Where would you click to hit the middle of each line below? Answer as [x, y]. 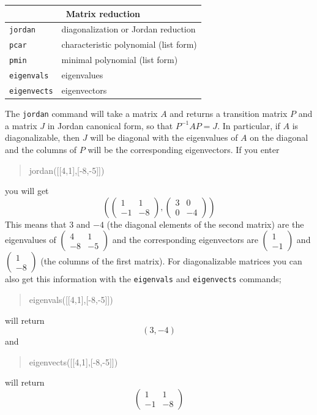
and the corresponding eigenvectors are [185, 240]
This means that [36, 224]
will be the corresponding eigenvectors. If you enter [184, 149]
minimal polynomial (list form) [120, 60]
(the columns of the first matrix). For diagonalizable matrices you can [171, 261]
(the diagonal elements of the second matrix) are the [205, 224]
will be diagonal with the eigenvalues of [164, 137]
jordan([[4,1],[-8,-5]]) [67, 170]
